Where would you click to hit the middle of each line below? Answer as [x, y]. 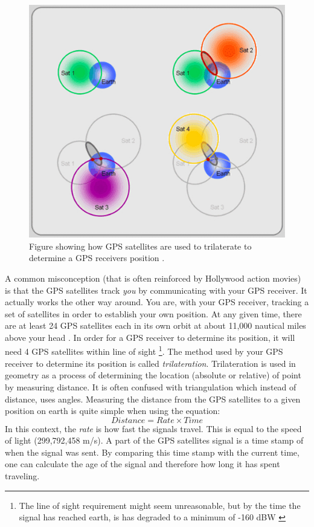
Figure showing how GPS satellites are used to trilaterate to [140, 246]
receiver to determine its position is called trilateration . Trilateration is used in [150, 363]
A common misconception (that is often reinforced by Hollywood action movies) [153, 278]
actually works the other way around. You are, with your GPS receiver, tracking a [157, 302]
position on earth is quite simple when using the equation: [113, 411]
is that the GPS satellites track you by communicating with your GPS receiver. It [156, 290]
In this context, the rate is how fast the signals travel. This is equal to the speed [153, 428]
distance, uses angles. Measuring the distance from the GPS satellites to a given [153, 399]
